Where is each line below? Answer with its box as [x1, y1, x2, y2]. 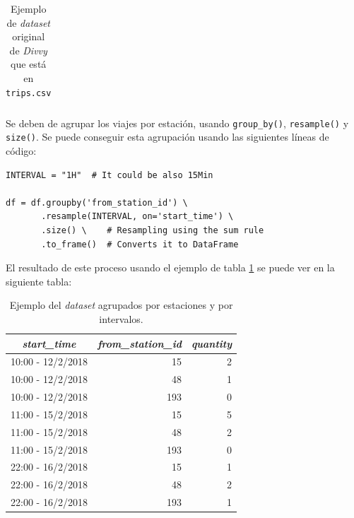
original [12, 29, 45, 44]
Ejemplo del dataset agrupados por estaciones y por [9, 298, 233, 312]
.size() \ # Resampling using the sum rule [41, 225, 264, 235]
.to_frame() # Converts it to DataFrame [41, 239, 239, 249]
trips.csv [6, 88, 52, 98]
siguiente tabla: [6, 273, 72, 288]
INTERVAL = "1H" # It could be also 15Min [6, 170, 213, 180]
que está [11, 57, 47, 71]
